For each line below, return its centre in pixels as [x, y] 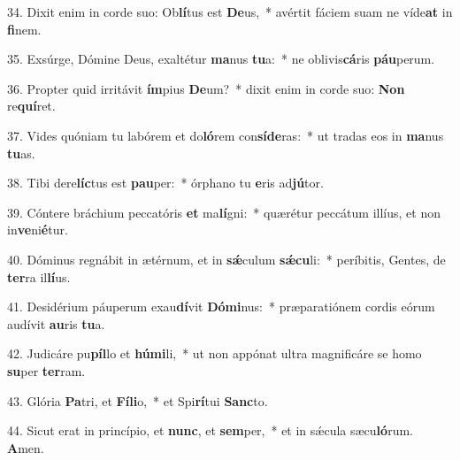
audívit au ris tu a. [56, 323]
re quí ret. [31, 106]
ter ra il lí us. [39, 276]
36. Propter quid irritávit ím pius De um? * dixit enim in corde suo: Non [206, 88]
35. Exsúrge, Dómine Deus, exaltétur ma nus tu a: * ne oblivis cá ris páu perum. [221, 59]
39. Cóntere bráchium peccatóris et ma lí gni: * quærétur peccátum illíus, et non [224, 212]
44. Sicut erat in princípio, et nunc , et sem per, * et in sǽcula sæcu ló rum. [210, 430]
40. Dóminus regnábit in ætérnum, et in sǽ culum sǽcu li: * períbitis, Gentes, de [226, 259]
